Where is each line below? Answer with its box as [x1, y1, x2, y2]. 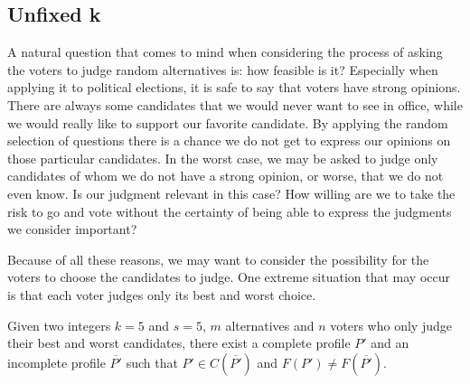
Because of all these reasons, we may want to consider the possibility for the [7, 249, 429, 268]
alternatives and [225, 315, 315, 334]
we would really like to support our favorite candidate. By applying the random [7, 113, 448, 132]
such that [126, 352, 178, 371]
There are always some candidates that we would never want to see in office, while [7, 95, 463, 114]
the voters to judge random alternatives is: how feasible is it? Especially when [7, 60, 438, 79]
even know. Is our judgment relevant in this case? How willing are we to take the [7, 183, 456, 202]
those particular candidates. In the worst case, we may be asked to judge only [7, 148, 438, 167]
